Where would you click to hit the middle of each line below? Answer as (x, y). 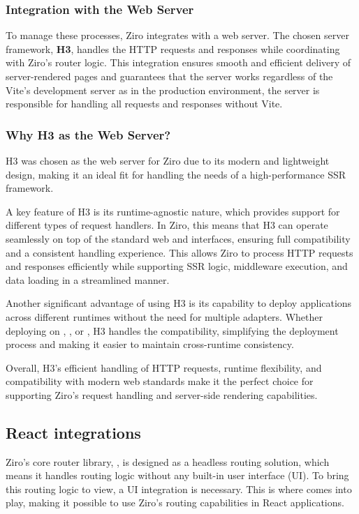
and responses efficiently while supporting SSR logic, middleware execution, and (177, 266)
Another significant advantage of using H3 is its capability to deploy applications (179, 303)
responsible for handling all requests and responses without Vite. (144, 104)
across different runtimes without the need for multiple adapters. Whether (164, 316)
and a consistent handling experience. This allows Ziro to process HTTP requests (179, 252)
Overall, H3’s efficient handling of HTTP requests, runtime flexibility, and (164, 367)
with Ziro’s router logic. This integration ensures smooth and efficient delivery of (178, 62)
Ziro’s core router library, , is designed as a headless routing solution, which (168, 461)
